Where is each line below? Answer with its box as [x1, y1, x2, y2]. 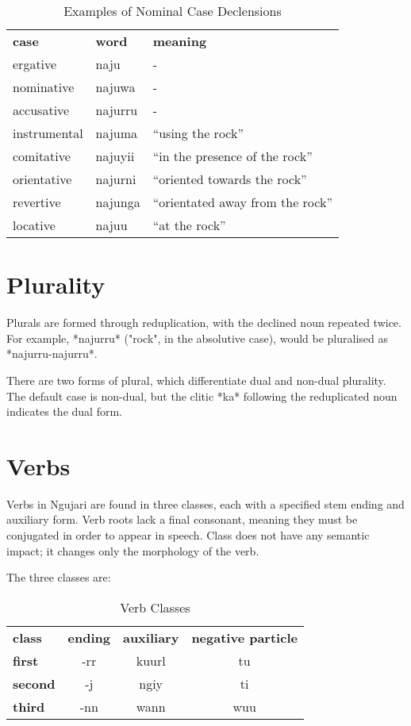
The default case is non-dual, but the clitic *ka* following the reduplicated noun [6, 387, 398, 404]
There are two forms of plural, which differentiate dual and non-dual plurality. [6, 371, 386, 388]
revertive [13, 193, 61, 211]
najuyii [95, 147, 135, 165]
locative [13, 216, 56, 234]
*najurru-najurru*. [6, 345, 98, 362]
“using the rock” [152, 124, 244, 142]
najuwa [95, 78, 136, 96]
